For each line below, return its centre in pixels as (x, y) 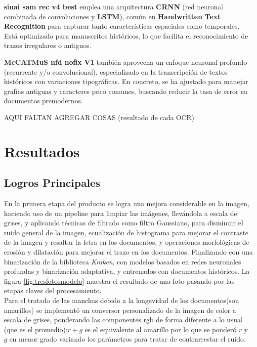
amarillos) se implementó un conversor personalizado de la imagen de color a (120, 310)
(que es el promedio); (36, 329)
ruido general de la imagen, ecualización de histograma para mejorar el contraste (126, 232)
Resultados (42, 151)
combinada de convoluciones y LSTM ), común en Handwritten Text (112, 16)
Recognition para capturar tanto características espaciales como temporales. (122, 26)
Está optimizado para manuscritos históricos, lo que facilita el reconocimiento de (126, 35)
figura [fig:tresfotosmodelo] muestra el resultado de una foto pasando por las (119, 281)
